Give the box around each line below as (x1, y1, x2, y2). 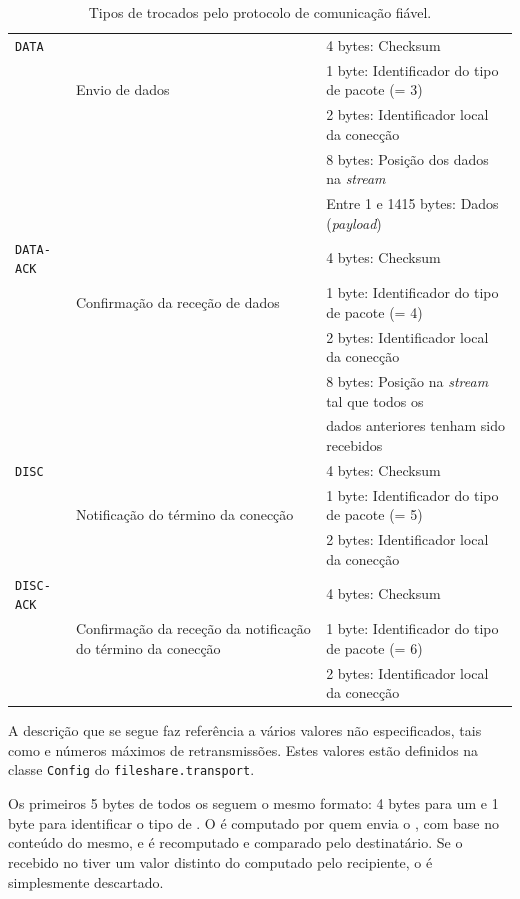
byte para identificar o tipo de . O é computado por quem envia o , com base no (8, 812, 499, 833)
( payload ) (326, 212, 382, 233)
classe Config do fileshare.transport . (8, 759, 255, 780)
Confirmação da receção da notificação (75, 618, 311, 639)
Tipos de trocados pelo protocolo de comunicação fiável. (88, 2, 432, 22)
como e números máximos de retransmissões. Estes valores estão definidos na (8, 739, 479, 760)
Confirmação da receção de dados (75, 291, 280, 312)
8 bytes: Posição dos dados (326, 148, 489, 169)
